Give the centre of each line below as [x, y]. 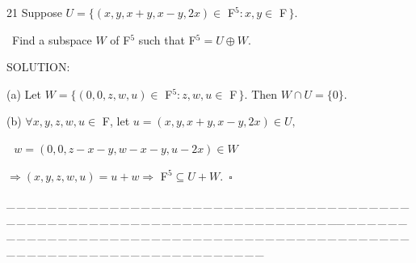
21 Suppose [34, 12]
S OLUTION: [38, 67]
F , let [116, 121]
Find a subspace [52, 39]
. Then [261, 93]
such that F [167, 39]
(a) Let [24, 93]
